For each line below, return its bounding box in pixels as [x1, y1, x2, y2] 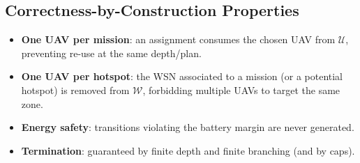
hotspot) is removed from [21, 82, 130, 97]
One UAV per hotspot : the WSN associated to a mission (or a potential [21, 69, 343, 84]
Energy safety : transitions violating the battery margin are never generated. [21, 120, 354, 134]
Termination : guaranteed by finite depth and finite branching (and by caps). [21, 143, 355, 157]
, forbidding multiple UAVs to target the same [142, 82, 340, 97]
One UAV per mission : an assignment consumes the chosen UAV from [21, 32, 336, 47]
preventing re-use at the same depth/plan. [21, 45, 202, 60]
